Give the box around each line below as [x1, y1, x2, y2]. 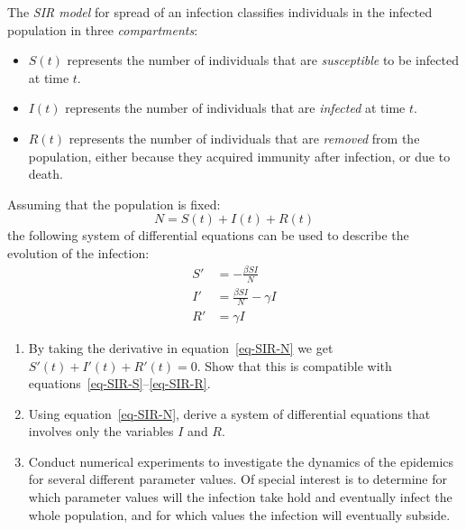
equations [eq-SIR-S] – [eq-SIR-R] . [28, 374, 211, 393]
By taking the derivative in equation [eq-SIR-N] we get [28, 338, 334, 357]
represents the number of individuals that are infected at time [65, 98, 406, 117]
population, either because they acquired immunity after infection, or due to [28, 146, 451, 165]
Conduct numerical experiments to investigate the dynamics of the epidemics [28, 451, 454, 470]
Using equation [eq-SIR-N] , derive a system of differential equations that [28, 404, 431, 423]
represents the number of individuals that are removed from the [69, 128, 420, 147]
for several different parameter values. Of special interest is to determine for [28, 470, 448, 488]
